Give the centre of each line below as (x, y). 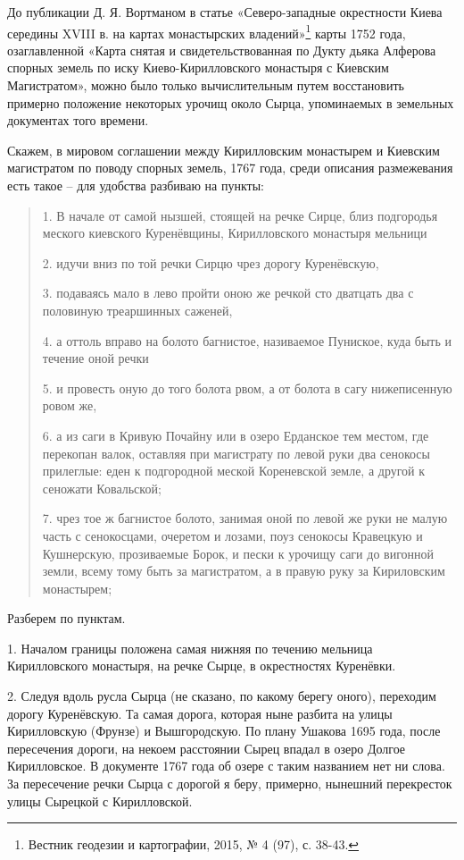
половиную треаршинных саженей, (137, 310)
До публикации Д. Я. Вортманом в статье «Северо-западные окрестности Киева (225, 12)
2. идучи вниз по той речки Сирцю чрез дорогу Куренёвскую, (211, 262)
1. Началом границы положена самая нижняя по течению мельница (190, 648)
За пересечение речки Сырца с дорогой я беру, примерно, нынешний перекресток (230, 784)
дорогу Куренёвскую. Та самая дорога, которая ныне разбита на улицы (200, 713)
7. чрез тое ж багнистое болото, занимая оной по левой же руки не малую (245, 518)
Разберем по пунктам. (66, 618)
